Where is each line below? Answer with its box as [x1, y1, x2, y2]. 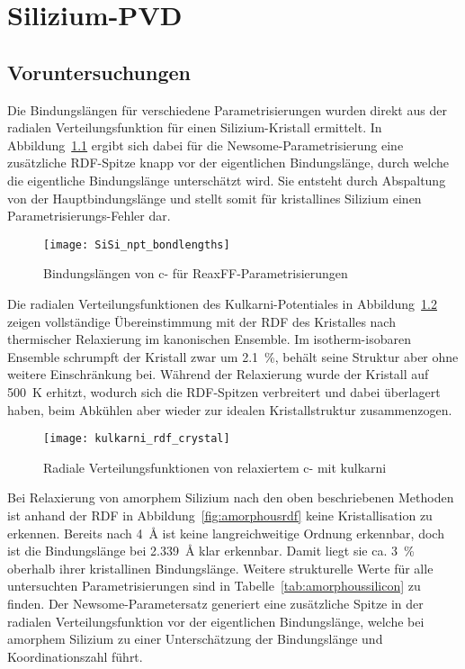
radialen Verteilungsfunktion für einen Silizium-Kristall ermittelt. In [7, 118, 382, 137]
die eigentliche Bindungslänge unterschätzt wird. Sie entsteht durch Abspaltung [7, 170, 446, 189]
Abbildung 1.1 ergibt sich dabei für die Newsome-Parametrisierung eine [7, 135, 404, 154]
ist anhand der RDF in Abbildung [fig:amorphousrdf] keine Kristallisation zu [7, 505, 433, 524]
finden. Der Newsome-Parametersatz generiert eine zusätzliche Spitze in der [7, 593, 424, 612]
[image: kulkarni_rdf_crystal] [43, 432, 230, 446]
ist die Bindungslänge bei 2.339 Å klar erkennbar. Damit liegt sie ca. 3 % [7, 541, 415, 560]
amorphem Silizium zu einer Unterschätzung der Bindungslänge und [7, 629, 383, 648]
